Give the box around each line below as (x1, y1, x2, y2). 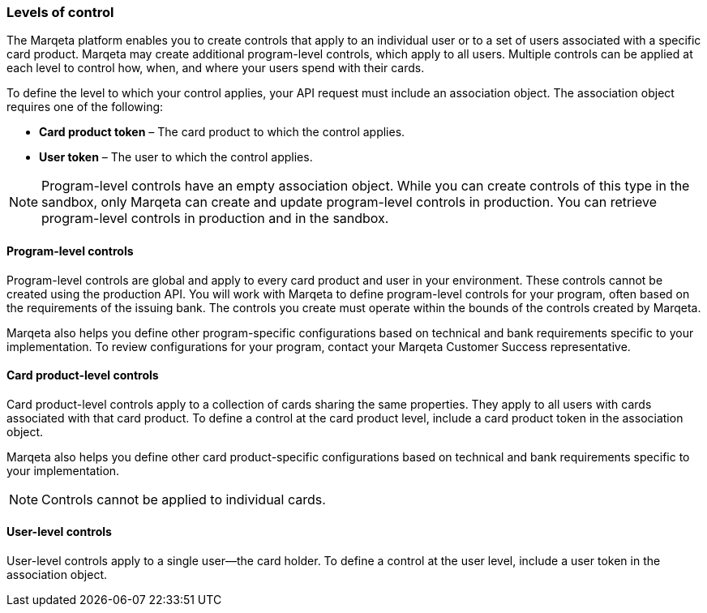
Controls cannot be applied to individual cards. (41, 491, 326, 508)
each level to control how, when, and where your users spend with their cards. (6, 61, 425, 75)
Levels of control (6, 4, 114, 20)
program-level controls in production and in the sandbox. (41, 210, 389, 227)
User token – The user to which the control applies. (39, 150, 313, 165)
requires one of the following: (6, 100, 164, 114)
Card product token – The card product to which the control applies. (39, 125, 405, 139)
